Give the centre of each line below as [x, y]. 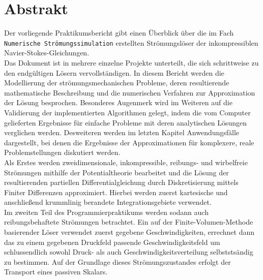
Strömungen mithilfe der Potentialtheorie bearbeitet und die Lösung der [116, 172]
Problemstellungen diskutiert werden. [62, 152]
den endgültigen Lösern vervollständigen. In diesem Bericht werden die [114, 72]
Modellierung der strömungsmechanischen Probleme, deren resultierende [117, 83]
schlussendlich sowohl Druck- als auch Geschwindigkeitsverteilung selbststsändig [129, 252]
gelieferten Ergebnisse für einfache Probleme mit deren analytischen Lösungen [126, 122]
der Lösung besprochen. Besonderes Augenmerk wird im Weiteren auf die [118, 102]
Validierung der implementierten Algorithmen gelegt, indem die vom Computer [127, 112]
